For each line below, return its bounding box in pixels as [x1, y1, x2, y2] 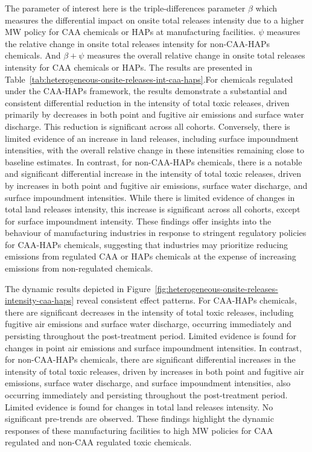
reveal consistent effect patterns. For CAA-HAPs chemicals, [76, 294, 297, 307]
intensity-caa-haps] [5, 294, 74, 307]
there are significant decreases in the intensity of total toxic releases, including [5, 305, 294, 318]
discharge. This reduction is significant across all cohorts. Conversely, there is [5, 119, 290, 132]
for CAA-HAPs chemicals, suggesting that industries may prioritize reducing [5, 238, 288, 250]
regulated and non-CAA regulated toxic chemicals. [5, 436, 192, 448]
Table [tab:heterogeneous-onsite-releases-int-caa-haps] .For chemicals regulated [5, 72, 293, 85]
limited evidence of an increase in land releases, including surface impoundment [5, 132, 299, 144]
